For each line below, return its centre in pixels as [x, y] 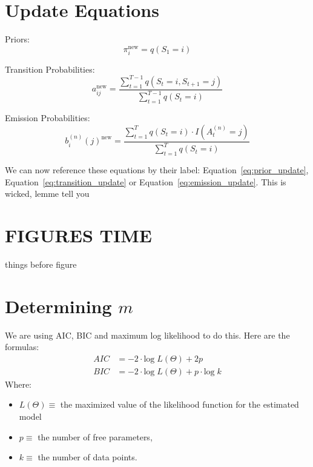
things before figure [41, 264]
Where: [18, 384]
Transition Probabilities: [50, 69]
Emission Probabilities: [48, 118]
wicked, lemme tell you [47, 194]
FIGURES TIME [78, 235]
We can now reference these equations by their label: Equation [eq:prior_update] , [157, 169]
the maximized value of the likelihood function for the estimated [180, 404]
